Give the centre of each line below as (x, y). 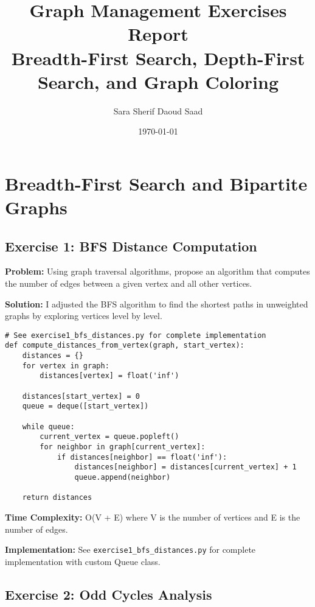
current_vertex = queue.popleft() (109, 437)
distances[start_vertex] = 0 (81, 396)
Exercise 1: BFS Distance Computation (131, 246)
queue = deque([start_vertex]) (85, 406)
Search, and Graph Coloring (158, 81)
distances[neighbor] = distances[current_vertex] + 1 (185, 467)
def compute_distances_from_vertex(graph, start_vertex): (125, 346)
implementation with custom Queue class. (83, 561)
